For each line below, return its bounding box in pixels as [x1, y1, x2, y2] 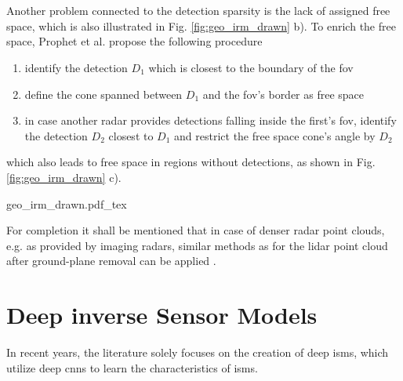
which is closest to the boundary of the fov [148, 59, 354, 75]
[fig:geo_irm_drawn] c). [6, 169, 122, 185]
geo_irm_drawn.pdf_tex [6, 195, 127, 212]
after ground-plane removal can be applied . [6, 252, 216, 269]
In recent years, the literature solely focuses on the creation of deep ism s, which [6, 344, 389, 361]
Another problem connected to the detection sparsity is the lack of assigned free [6, 2, 390, 19]
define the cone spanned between [24, 85, 183, 102]
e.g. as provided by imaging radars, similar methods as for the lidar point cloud [6, 237, 388, 253]
